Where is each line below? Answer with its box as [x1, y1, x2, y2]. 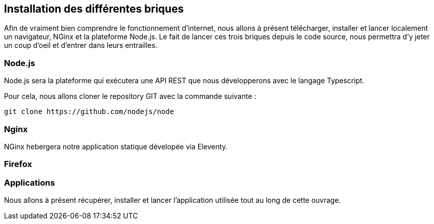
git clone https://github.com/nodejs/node [4, 107, 174, 116]
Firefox [4, 159, 32, 170]
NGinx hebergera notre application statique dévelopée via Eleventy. [4, 142, 228, 151]
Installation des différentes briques [4, 3, 184, 15]
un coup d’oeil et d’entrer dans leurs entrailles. [4, 41, 158, 50]
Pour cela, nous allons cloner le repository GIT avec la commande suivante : [4, 92, 257, 101]
